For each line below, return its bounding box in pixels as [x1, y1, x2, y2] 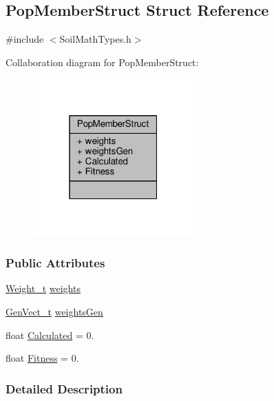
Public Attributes [6, 254, 105, 271]
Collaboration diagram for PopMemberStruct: [6, 54, 199, 69]
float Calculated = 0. [6, 327, 94, 342]
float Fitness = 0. [6, 351, 79, 365]
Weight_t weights [6, 281, 81, 296]
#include [6, 32, 44, 46]
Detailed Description [6, 380, 123, 397]
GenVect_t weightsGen [6, 305, 103, 318]
